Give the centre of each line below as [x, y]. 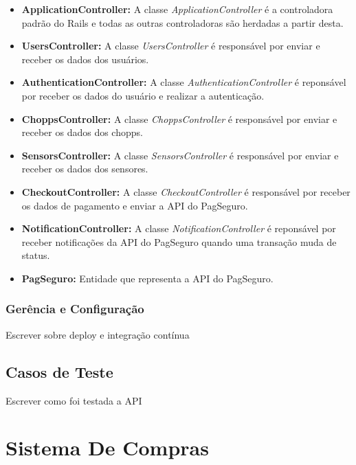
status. [36, 255]
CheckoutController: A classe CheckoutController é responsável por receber [186, 191]
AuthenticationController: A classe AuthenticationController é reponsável [184, 82]
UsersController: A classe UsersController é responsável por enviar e [171, 46]
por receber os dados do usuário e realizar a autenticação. [143, 95]
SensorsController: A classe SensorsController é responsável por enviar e [180, 155]
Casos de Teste [59, 371]
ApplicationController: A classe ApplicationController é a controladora [177, 9]
